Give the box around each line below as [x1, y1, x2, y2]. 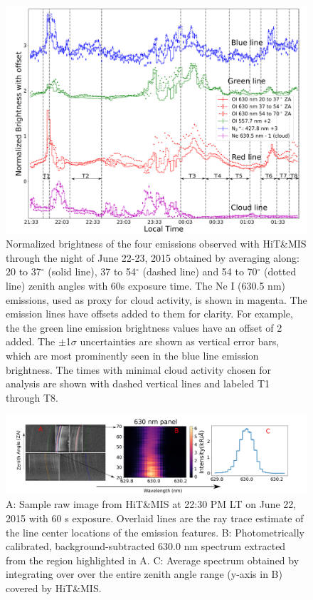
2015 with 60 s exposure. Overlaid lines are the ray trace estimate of [6, 510, 304, 525]
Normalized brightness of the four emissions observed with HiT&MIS [6, 236, 307, 251]
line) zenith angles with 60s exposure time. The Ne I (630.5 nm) [6, 278, 286, 293]
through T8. [6, 390, 58, 405]
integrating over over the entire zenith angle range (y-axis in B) [6, 566, 282, 581]
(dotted [264, 264, 297, 279]
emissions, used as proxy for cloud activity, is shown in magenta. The [6, 292, 307, 307]
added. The [6, 334, 55, 349]
